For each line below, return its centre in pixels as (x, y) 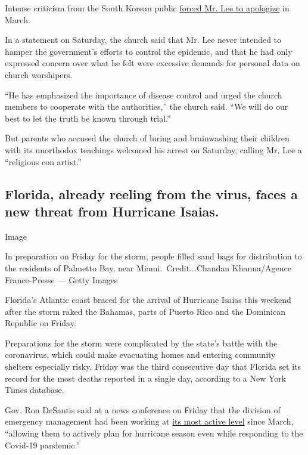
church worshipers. (39, 74)
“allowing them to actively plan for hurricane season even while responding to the (154, 433)
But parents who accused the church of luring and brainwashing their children (147, 138)
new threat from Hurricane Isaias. (112, 211)
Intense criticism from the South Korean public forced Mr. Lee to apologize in (147, 8)
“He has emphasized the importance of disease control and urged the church (144, 95)
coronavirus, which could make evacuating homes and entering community (140, 355)
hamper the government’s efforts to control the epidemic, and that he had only (149, 51)
